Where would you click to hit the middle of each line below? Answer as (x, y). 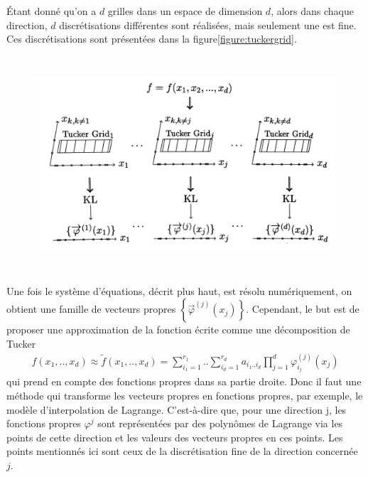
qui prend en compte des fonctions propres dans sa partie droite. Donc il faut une (184, 381)
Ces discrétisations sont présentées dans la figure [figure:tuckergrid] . (152, 39)
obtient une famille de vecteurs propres (91, 309)
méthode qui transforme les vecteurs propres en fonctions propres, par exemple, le (185, 396)
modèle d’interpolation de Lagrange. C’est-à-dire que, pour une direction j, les (177, 409)
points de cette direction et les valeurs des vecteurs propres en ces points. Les (175, 437)
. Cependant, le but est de (303, 309)
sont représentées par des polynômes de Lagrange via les (220, 423)
